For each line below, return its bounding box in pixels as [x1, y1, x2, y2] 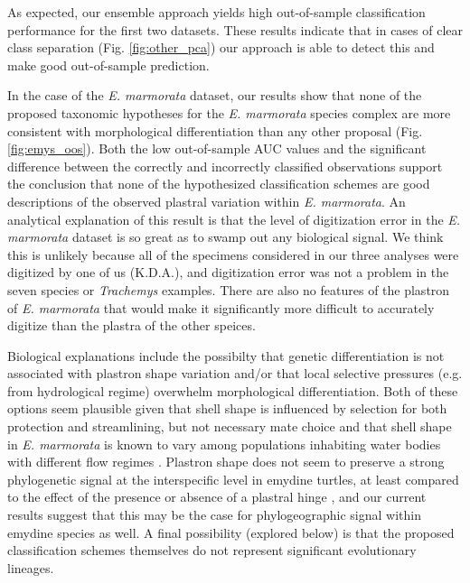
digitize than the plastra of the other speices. [7, 316, 256, 335]
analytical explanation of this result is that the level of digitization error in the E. [7, 209, 461, 228]
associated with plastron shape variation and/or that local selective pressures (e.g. [7, 364, 463, 383]
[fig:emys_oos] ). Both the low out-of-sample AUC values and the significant [7, 139, 427, 158]
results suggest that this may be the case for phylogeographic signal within [7, 505, 421, 524]
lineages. [7, 558, 54, 577]
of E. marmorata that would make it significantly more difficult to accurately [7, 298, 435, 317]
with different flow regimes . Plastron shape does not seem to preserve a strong [7, 452, 445, 471]
